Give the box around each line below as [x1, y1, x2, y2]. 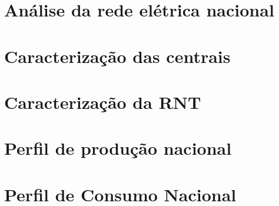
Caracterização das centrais [4, 44, 231, 68]
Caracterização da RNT [4, 89, 201, 114]
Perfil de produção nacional [4, 136, 232, 160]
